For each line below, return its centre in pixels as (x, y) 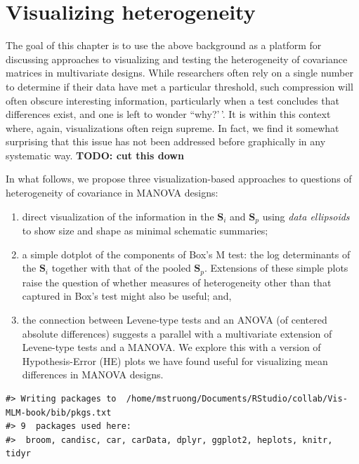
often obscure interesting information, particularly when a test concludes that (172, 100)
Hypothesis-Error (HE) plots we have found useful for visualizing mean (175, 360)
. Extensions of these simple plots (276, 268)
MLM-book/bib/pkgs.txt (59, 412)
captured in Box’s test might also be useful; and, (127, 296)
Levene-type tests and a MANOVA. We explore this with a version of (171, 347)
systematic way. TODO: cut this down (95, 155)
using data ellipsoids (306, 216)
